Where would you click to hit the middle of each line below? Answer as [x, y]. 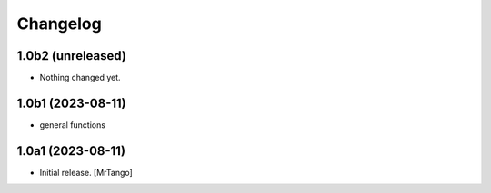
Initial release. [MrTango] [86, 172]
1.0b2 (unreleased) [72, 56]
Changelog [59, 24]
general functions [73, 125]
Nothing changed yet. [80, 78]
